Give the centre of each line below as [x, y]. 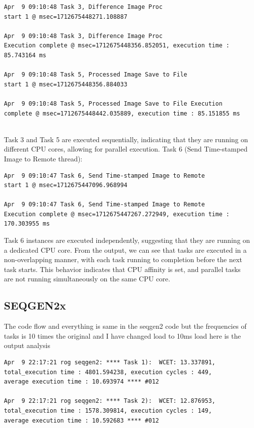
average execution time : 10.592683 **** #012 [81, 420]
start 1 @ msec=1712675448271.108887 [66, 17]
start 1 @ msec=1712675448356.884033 [66, 84]
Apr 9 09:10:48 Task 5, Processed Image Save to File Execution [113, 103]
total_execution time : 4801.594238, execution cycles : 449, [108, 372]
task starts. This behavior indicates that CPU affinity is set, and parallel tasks [122, 269]
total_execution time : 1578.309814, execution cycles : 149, [108, 410]
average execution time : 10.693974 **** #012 [81, 382]
